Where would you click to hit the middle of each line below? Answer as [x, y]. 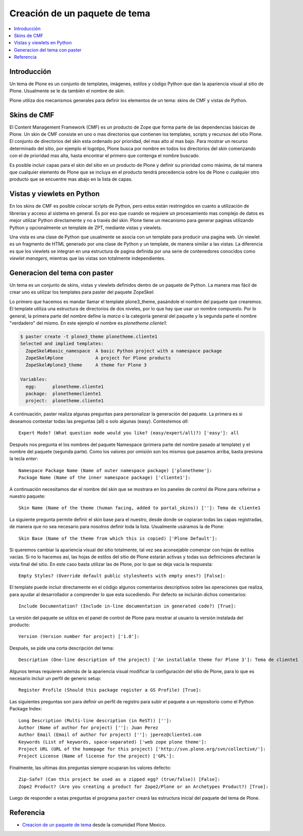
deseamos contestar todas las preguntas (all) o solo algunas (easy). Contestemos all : [99, 421]
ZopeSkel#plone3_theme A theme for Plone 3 [86, 365]
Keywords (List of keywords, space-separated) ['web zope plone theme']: [113, 742]
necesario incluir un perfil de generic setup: [55, 678]
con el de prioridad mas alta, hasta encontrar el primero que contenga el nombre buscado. [105, 156]
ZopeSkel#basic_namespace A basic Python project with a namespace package [124, 351]
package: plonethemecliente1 [64, 394]
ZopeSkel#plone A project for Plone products [98, 358]
